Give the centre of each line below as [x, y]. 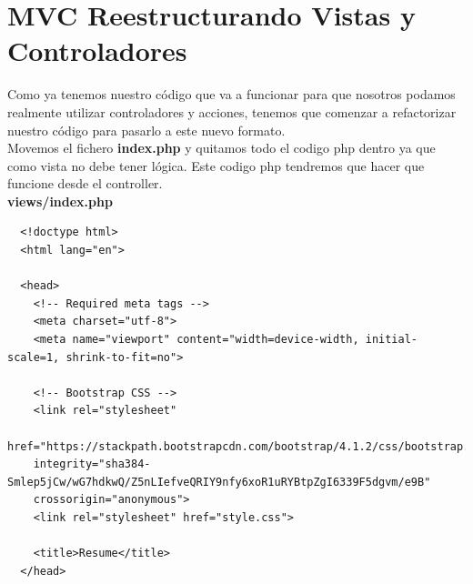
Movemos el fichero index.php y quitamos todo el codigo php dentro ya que [221, 148]
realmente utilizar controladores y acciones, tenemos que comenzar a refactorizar [232, 111]
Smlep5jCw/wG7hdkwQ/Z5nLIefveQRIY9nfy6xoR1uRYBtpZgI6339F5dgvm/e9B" [219, 482]
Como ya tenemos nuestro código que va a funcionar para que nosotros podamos [231, 94]
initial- [392, 340]
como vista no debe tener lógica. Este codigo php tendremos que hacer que [216, 165]
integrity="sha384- [92, 464]
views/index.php [60, 201]
